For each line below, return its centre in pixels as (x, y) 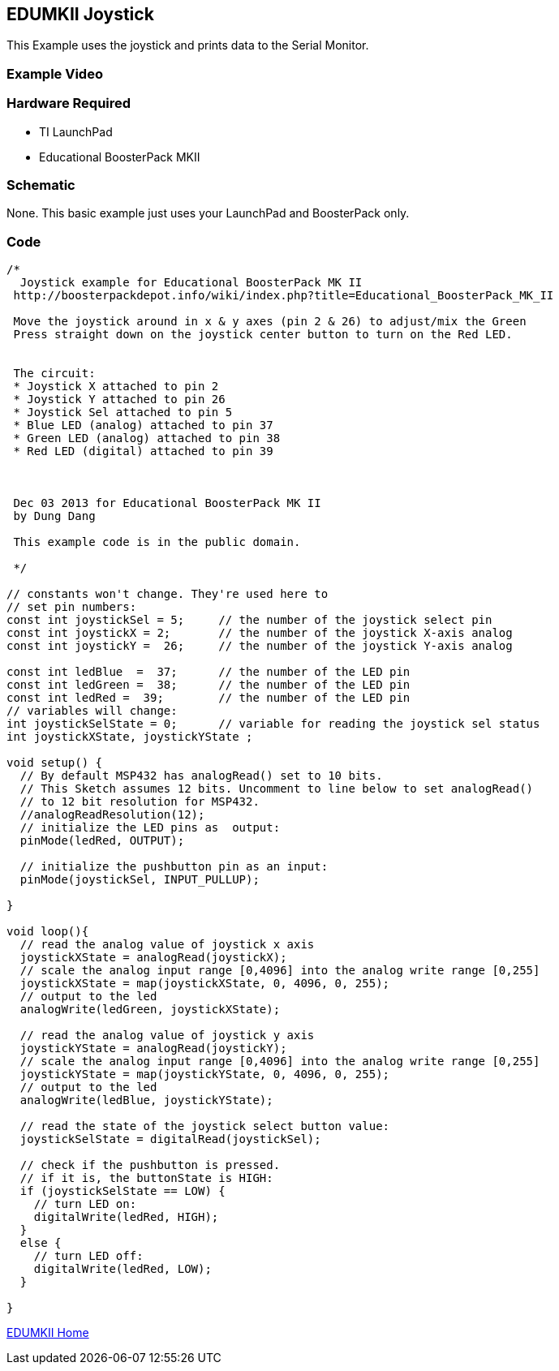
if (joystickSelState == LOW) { (123, 1191)
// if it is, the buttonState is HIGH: (146, 1178)
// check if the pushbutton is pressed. (150, 1165)
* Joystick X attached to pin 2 (116, 387)
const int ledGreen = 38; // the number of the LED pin (209, 685)
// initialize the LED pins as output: (150, 828)
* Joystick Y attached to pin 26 (119, 400)
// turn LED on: (85, 1204)
